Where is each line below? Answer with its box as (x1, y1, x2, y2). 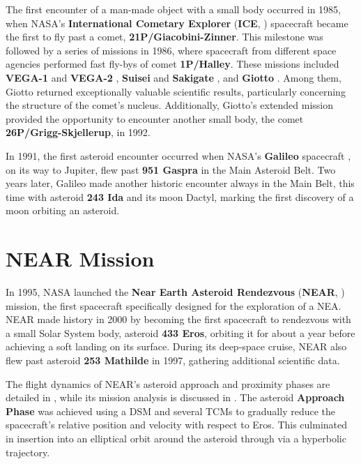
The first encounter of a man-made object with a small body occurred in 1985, (6, 2, 341, 16)
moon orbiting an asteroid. (6, 203, 120, 218)
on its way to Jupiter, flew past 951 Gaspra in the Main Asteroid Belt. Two (6, 162, 336, 177)
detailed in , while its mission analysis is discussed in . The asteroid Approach (6, 390, 345, 405)
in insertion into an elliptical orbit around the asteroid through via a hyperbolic (6, 431, 346, 445)
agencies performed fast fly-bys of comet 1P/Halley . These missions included (6, 57, 339, 71)
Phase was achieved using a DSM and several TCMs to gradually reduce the (6, 403, 335, 418)
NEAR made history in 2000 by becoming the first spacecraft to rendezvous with (6, 312, 351, 327)
